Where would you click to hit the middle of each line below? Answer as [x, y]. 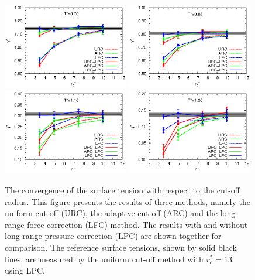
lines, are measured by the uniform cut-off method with [104, 259]
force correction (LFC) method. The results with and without [137, 224]
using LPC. [25, 270]
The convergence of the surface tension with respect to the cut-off [123, 190]
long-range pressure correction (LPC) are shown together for [113, 236]
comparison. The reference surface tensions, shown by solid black [121, 247]
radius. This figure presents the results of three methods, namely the [127, 201]
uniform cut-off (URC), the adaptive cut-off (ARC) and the [111, 213]
